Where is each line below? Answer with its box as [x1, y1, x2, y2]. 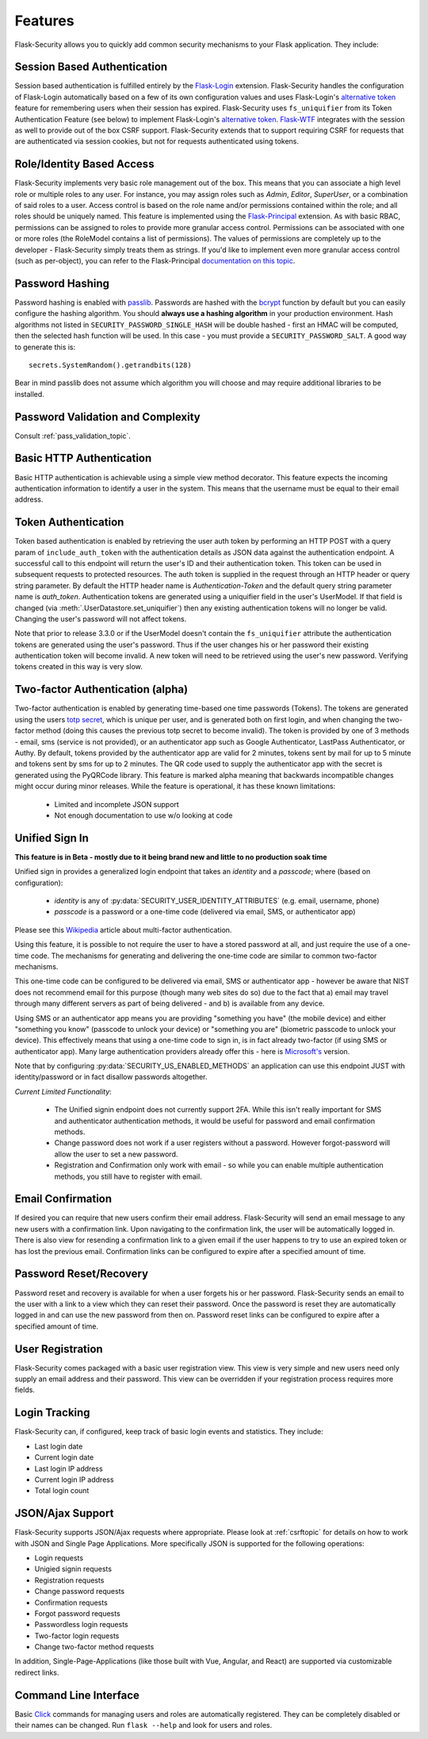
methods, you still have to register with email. [54, 1172, 202, 1181]
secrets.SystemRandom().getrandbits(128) [29, 360, 192, 369]
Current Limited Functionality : [14, 1087, 113, 1096]
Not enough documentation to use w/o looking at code [54, 810, 233, 820]
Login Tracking [14, 1406, 90, 1420]
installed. [14, 389, 45, 398]
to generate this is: [14, 342, 76, 352]
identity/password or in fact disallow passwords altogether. [14, 1072, 208, 1082]
